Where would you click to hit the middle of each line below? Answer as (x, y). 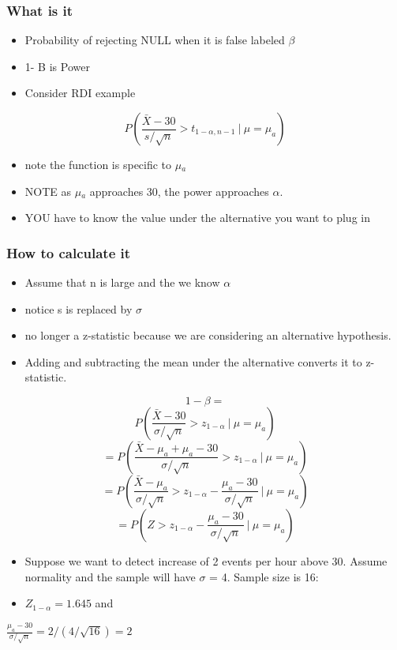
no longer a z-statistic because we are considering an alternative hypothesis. (208, 335)
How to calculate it (69, 252)
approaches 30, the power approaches (179, 191)
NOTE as (48, 191)
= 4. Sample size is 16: (264, 576)
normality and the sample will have (110, 576)
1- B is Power (57, 66)
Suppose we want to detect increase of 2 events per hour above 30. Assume (206, 560)
